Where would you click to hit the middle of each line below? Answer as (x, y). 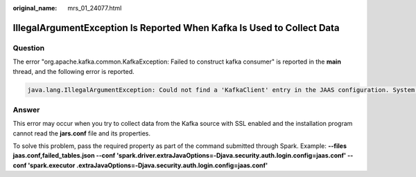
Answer (26, 109)
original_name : (35, 8)
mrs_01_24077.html (95, 8)
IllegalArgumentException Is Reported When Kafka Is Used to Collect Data (176, 28)
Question (29, 48)
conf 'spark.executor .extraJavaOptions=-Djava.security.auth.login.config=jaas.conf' (140, 165)
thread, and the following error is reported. (73, 71)
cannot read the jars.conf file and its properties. (81, 133)
